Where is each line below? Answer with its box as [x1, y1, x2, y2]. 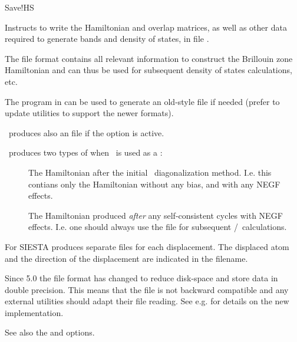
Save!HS [5, 1, 34, 13]
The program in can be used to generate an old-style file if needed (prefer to [5, 95, 280, 107]
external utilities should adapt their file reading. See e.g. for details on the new [5, 295, 289, 307]
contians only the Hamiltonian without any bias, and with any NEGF [28, 177, 280, 190]
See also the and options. [5, 326, 95, 338]
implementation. [5, 306, 64, 318]
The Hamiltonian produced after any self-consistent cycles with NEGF [28, 209, 283, 221]
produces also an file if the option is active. [8, 126, 164, 139]
